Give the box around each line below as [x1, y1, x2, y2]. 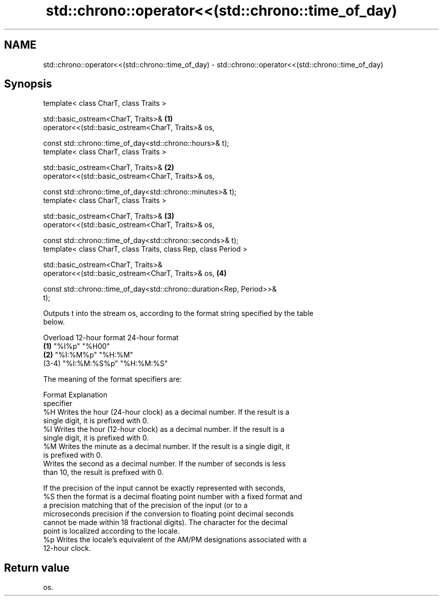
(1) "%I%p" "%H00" [43, 342, 110, 351]
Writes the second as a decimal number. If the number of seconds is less [43, 459, 286, 468]
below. [43, 317, 65, 327]
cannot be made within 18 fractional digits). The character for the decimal [43, 518, 288, 527]
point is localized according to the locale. [43, 527, 180, 536]
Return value [4, 561, 70, 574]
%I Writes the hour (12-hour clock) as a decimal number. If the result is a [43, 425, 285, 434]
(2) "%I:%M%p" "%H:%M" [43, 350, 134, 359]
